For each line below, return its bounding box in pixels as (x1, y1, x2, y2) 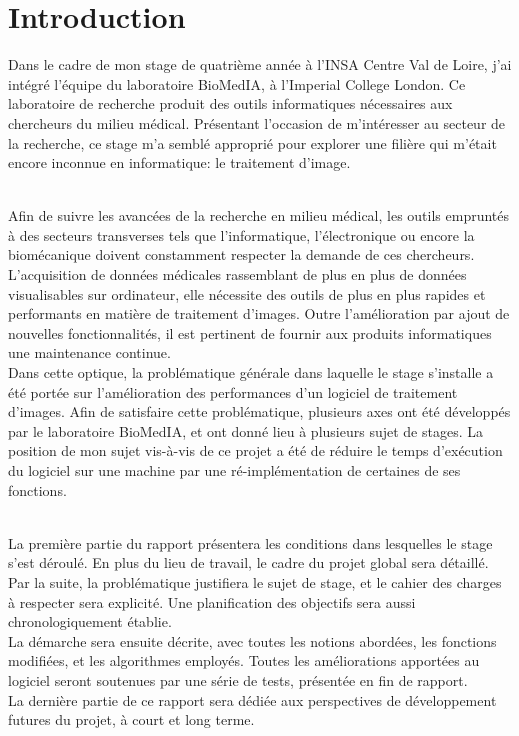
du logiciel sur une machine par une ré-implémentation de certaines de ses (8, 460, 461, 480)
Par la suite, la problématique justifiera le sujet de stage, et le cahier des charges (8, 571, 502, 592)
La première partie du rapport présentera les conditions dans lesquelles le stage (8, 532, 493, 553)
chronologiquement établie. (8, 611, 172, 632)
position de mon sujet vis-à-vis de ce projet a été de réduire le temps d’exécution (8, 440, 503, 461)
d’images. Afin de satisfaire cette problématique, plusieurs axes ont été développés (8, 401, 511, 422)
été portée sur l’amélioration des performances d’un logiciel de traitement (8, 381, 458, 402)
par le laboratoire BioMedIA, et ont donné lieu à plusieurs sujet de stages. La (8, 420, 483, 441)
